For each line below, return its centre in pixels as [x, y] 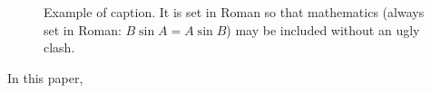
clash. [59, 47]
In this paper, [45, 77]
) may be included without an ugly [323, 29]
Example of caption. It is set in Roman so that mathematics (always [234, 12]
